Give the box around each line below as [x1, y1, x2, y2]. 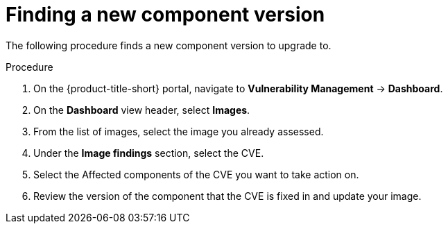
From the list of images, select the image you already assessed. [33, 125, 324, 137]
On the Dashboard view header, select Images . [33, 103, 250, 116]
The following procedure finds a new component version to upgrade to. [6, 39, 331, 51]
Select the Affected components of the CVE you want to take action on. [33, 168, 359, 180]
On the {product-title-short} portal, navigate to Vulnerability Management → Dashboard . [33, 82, 443, 94]
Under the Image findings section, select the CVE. [33, 146, 264, 159]
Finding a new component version [6, 3, 325, 26]
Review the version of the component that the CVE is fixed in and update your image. [33, 189, 422, 202]
